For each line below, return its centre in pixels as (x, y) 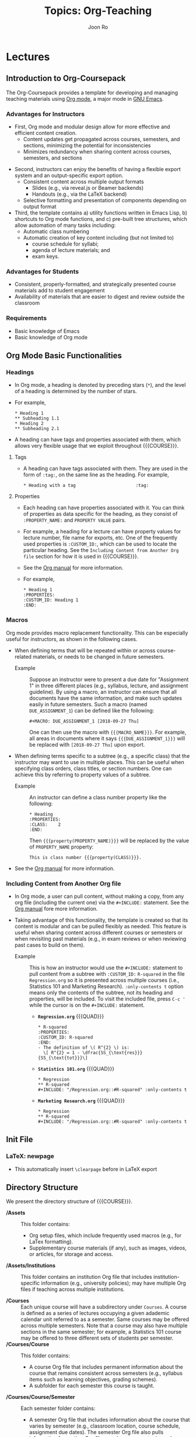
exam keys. (45, 257)
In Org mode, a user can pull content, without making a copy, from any (99, 896)
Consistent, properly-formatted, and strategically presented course (95, 284)
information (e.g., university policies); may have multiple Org (113, 1283)
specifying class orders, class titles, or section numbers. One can (93, 768)
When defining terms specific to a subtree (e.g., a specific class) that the (102, 756)
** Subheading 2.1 (37, 429)
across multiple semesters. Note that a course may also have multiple (104, 1326)
